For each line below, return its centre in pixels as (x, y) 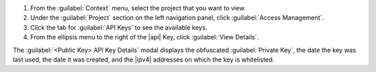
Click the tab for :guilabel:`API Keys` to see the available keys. (119, 27)
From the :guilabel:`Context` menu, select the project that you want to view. (138, 8)
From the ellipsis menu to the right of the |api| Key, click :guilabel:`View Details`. (144, 37)
